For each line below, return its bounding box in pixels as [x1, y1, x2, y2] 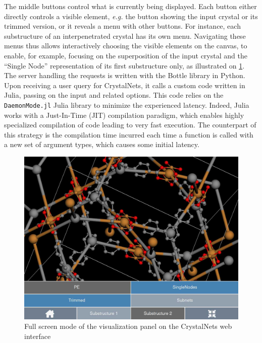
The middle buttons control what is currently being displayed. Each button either [4, 1, 257, 11]
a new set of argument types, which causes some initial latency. [4, 139, 199, 150]
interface [24, 330, 51, 341]
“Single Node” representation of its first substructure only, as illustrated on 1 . [4, 60, 245, 71]
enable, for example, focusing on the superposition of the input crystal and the [4, 50, 247, 60]
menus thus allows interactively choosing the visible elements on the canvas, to [4, 40, 247, 51]
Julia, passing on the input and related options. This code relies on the [4, 90, 224, 100]
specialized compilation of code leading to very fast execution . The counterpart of [4, 119, 256, 130]
